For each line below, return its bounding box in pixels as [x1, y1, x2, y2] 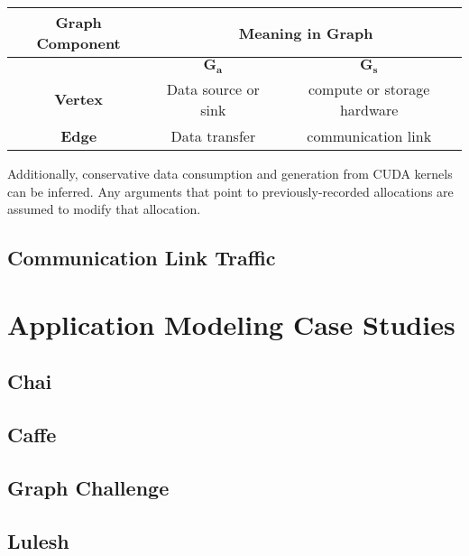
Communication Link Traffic [7, 244, 276, 272]
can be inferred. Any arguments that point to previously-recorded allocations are [7, 181, 454, 200]
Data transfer [170, 125, 256, 146]
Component [36, 32, 121, 53]
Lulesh [7, 526, 69, 554]
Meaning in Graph [238, 22, 373, 43]
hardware [339, 98, 399, 120]
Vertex [54, 88, 103, 110]
